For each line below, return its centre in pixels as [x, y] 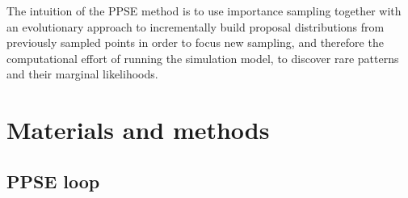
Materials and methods [138, 130]
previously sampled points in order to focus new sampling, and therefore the [195, 42]
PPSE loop [53, 181]
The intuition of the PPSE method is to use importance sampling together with [204, 11]
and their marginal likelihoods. [82, 74]
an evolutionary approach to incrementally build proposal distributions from [196, 26]
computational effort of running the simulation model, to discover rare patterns [203, 58]
